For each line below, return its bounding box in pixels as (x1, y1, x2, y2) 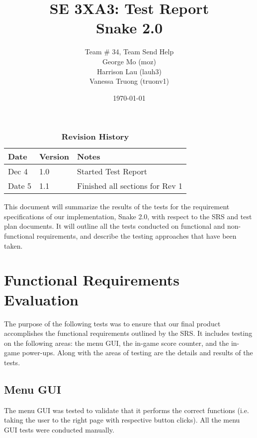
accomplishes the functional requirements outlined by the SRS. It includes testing (4, 328, 253, 338)
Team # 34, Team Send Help (85, 46, 174, 57)
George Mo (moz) (102, 56, 156, 66)
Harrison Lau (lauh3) (97, 66, 162, 76)
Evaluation (4, 289, 79, 309)
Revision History (61, 131, 129, 143)
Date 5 (8, 180, 31, 192)
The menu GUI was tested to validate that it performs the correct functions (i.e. (4, 405, 249, 415)
